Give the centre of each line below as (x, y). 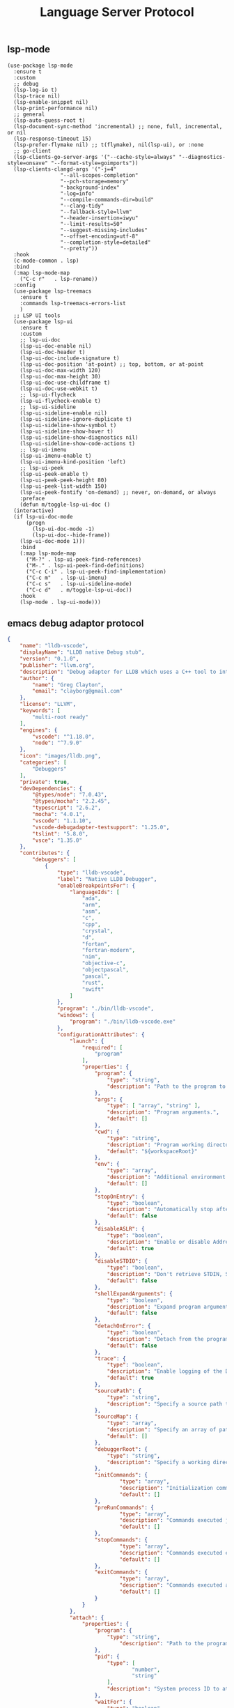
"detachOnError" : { (123, 1326)
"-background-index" (90, 187)
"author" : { (37, 678)
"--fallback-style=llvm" (96, 212)
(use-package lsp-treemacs (53, 291)
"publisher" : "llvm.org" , (57, 665)
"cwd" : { (107, 1132)
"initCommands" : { (121, 1475)
